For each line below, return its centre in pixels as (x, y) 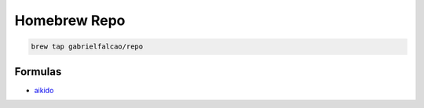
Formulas (38, 72)
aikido (44, 90)
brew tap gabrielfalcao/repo (87, 47)
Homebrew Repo (70, 20)
